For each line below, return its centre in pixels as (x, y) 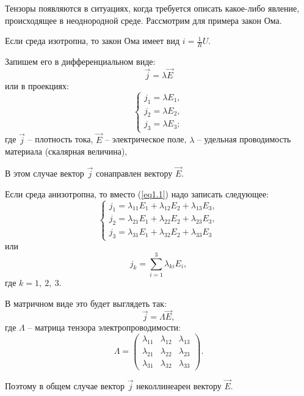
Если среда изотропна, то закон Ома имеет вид (92, 41)
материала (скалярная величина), (66, 151)
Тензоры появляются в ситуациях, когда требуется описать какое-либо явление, (152, 8)
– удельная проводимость (244, 139)
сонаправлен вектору (134, 173)
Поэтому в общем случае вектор (65, 385)
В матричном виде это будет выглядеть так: (86, 303)
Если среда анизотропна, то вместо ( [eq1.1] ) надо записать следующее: (137, 193)
